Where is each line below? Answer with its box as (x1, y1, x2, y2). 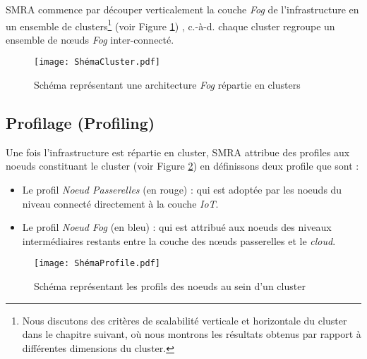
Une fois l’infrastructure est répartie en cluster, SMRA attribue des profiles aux (6, 144, 350, 159)
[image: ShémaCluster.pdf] (34, 57, 160, 68)
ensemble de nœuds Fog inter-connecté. (6, 32, 174, 46)
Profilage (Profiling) (6, 112, 155, 134)
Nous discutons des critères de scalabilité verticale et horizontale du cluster (22, 313, 347, 327)
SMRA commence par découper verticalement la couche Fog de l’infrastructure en (6, 2, 359, 16)
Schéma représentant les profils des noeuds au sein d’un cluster (34, 279, 306, 294)
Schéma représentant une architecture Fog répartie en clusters (34, 77, 301, 92)
